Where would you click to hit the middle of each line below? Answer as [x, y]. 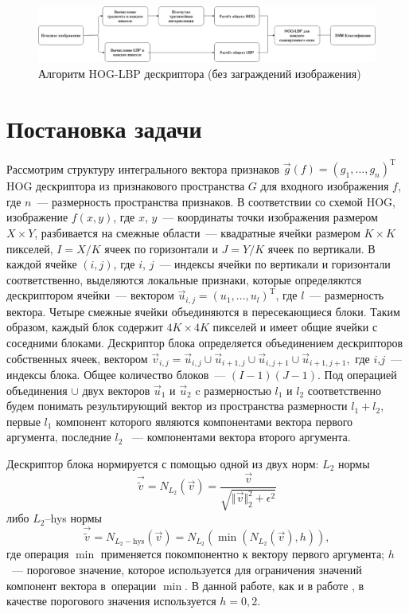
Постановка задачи [104, 128]
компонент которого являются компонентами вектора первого [204, 421]
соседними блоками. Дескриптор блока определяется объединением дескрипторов [205, 342]
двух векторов [116, 390]
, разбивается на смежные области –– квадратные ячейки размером [197, 232]
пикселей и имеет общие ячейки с [295, 327]
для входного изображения [325, 186]
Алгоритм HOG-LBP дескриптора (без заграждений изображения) [200, 73]
